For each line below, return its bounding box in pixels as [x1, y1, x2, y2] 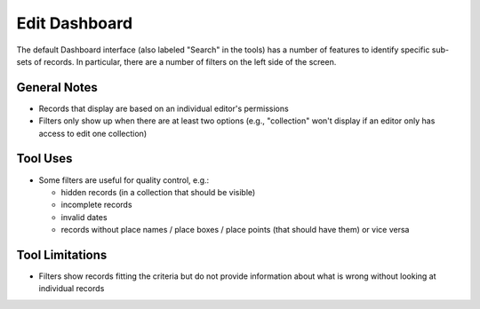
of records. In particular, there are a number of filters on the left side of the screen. [34, 56, 337, 67]
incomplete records [60, 200, 132, 210]
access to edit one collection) [38, 128, 147, 139]
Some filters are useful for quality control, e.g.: [38, 174, 210, 186]
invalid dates [60, 211, 108, 222]
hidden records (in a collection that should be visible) [60, 186, 256, 197]
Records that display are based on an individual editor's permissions [38, 103, 289, 114]
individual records [38, 283, 105, 294]
